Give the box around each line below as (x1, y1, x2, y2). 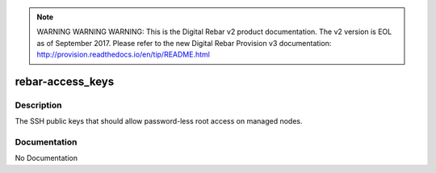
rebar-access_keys (15, 74, 115, 88)
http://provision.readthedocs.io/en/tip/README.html (36, 49, 210, 60)
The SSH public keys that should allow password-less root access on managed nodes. (15, 116, 303, 126)
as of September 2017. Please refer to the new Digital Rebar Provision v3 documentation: (36, 38, 332, 48)
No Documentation (15, 154, 78, 163)
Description (15, 99, 62, 111)
